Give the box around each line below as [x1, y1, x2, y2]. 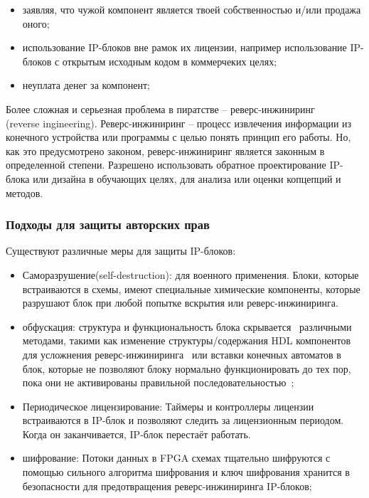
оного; [22, 16, 50, 31]
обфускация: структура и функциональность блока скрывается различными [22, 319, 352, 334]
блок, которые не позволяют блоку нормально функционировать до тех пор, [22, 361, 351, 376]
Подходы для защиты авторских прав [6, 216, 210, 233]
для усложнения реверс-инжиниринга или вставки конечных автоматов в [22, 346, 341, 361]
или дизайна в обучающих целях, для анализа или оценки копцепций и [33, 171, 341, 186]
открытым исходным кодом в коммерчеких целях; [62, 53, 277, 68]
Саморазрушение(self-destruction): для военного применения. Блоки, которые [22, 267, 359, 282]
